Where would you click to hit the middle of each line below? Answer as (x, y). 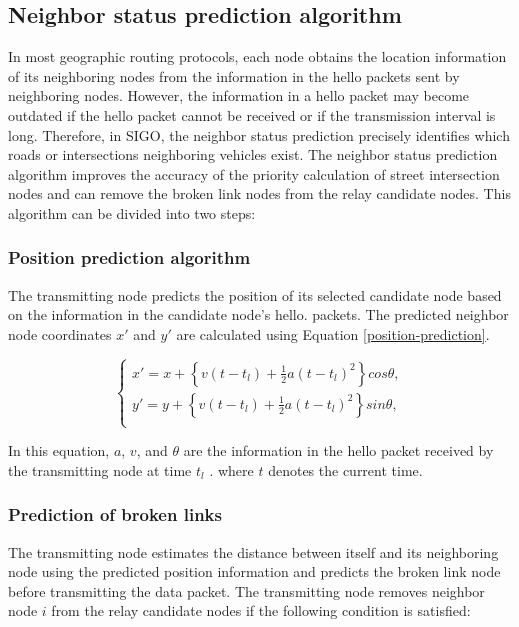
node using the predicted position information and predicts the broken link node (254, 571)
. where (231, 469)
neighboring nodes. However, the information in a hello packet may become (239, 95)
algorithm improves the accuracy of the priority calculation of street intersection (254, 173)
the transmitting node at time (100, 469)
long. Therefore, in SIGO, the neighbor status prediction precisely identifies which (259, 134)
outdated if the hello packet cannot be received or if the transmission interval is (252, 114)
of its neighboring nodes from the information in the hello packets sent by (234, 75)
